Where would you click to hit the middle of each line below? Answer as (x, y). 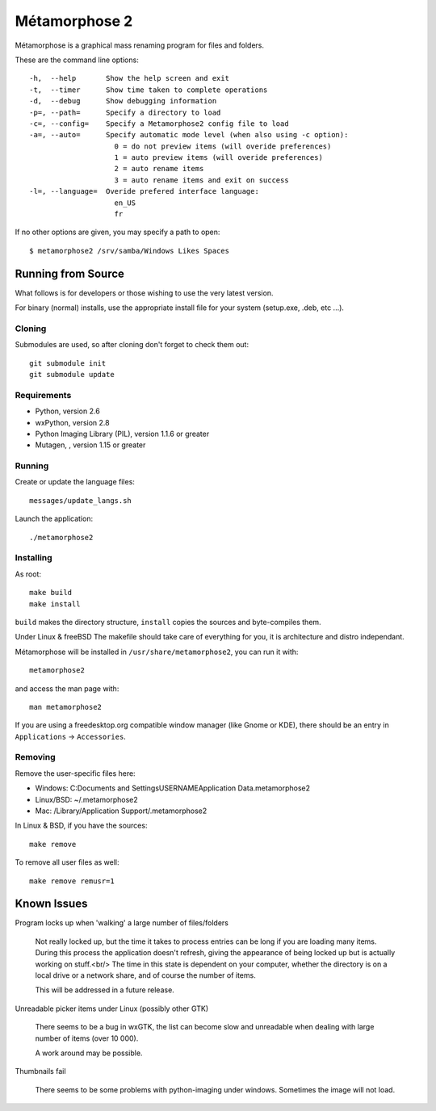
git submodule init (68, 363)
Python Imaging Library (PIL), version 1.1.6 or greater (122, 434)
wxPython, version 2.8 (72, 422)
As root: (28, 574)
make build (51, 593)
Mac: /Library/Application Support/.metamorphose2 (121, 811)
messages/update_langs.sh (81, 500)
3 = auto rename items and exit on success (202, 180)
